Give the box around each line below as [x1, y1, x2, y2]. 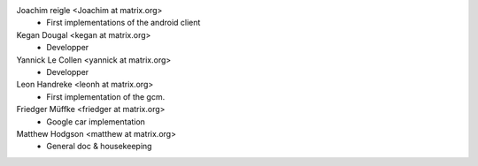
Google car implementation [46, 116, 146, 127]
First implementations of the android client [46, 18, 201, 28]
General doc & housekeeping [46, 141, 152, 152]
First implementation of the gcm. [46, 91, 166, 102]
